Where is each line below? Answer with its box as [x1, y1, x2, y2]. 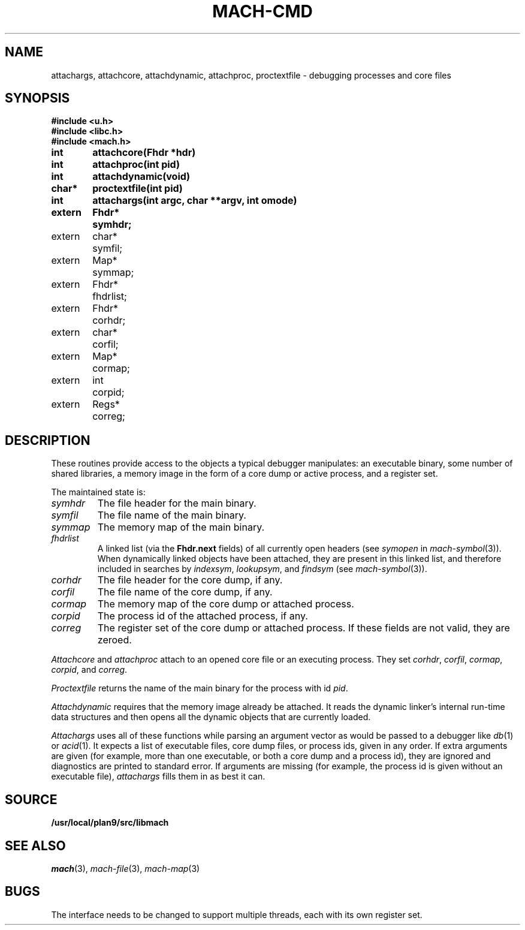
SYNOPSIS [5, 91, 70, 106]
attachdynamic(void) [92, 170, 191, 183]
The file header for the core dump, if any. [97, 574, 283, 586]
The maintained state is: [51, 487, 146, 498]
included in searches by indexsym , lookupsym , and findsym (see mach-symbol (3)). [97, 564, 427, 574]
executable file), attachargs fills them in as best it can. [51, 771, 265, 782]
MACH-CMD [212, 1, 313, 22]
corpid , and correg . [51, 664, 128, 675]
